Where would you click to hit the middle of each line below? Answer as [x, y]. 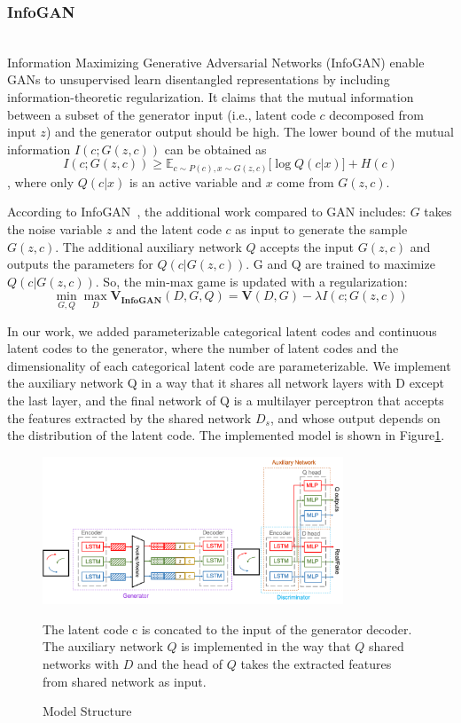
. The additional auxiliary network [148, 246]
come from [305, 181]
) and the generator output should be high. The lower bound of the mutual [250, 132]
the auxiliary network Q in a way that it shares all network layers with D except [226, 383]
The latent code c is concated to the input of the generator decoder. [227, 629]
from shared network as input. [125, 681]
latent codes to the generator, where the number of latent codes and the [203, 348]
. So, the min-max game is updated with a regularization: [251, 281]
